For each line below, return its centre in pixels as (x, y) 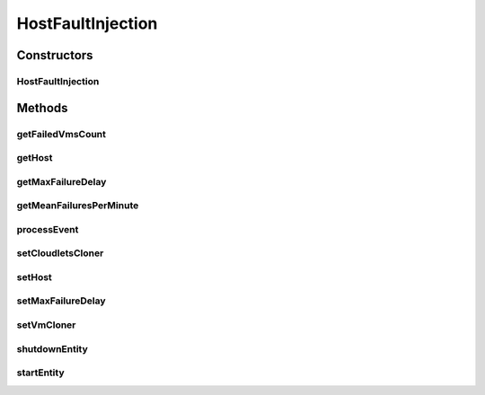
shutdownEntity (53, 348)
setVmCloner (46, 325)
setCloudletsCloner (60, 253)
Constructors (55, 55)
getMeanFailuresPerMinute (78, 206)
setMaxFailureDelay (62, 301)
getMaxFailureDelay (62, 181)
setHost (35, 276)
